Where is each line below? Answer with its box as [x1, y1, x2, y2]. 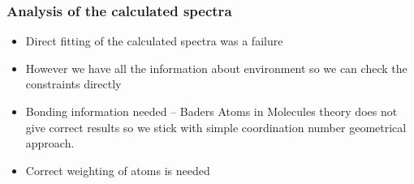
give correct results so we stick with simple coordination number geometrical [25, 118, 407, 135]
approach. [25, 135, 75, 152]
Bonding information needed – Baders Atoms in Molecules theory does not [25, 103, 398, 119]
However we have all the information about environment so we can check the [25, 59, 408, 76]
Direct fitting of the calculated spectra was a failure [25, 32, 283, 49]
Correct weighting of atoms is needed [25, 161, 210, 178]
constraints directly [25, 75, 122, 92]
